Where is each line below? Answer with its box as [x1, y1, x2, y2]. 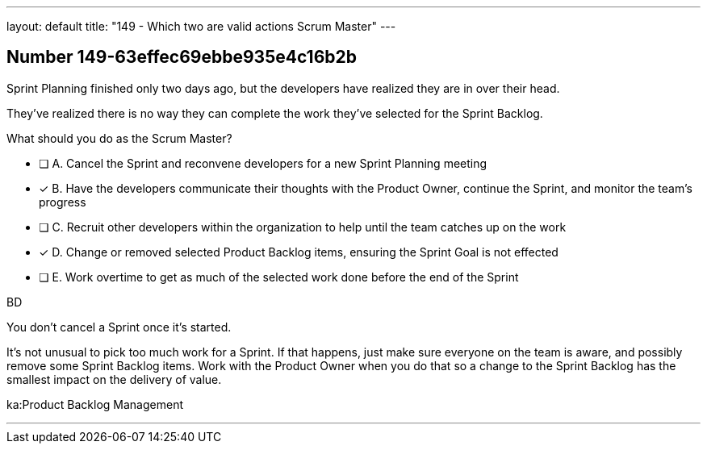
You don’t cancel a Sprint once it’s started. [6, 319, 232, 334]
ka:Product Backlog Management [6, 397, 183, 411]
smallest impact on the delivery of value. [6, 372, 222, 386]
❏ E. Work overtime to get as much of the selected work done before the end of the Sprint [39, 269, 519, 284]
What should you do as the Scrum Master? [6, 131, 232, 145]
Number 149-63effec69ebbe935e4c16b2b [6, 47, 357, 68]
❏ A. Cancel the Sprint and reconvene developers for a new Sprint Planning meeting [39, 156, 487, 170]
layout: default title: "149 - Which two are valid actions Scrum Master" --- [6, 19, 396, 33]
